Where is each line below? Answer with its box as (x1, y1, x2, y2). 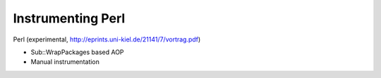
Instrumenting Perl (13, 11, 126, 26)
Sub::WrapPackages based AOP (30, 48, 124, 56)
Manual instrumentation (30, 58, 100, 66)
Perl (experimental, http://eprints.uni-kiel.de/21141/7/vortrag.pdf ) (13, 35, 201, 44)
